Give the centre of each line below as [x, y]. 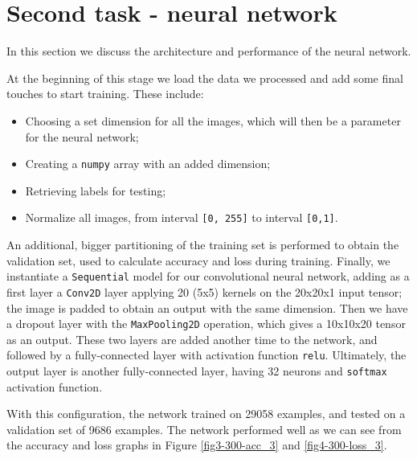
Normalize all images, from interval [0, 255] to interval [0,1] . [182, 217]
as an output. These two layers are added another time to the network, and [192, 339]
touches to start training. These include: [105, 94]
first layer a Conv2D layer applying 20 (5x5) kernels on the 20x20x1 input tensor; [204, 291]
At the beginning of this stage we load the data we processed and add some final [205, 78]
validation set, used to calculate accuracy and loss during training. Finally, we [198, 260]
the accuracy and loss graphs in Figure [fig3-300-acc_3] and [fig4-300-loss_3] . [197, 445]
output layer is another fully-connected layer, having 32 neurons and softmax [197, 371]
